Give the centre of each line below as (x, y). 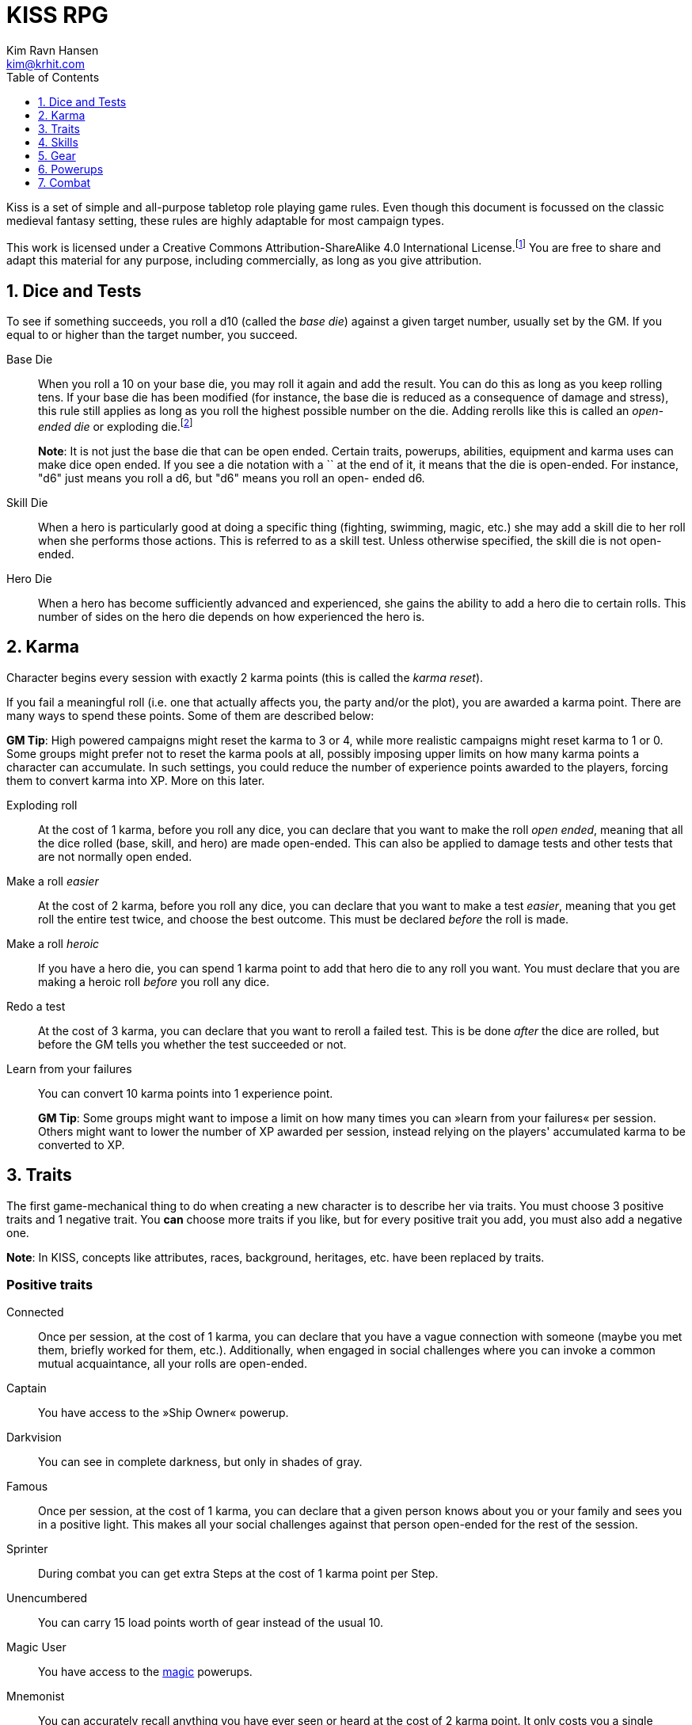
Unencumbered (47, 1598)
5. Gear (57, 155)
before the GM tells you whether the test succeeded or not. (192, 1044)
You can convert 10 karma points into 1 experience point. (186, 1093)
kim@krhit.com (46, 63)
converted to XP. (82, 1144)
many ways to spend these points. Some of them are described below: (190, 715)
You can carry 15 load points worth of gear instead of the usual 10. (211, 1623)
